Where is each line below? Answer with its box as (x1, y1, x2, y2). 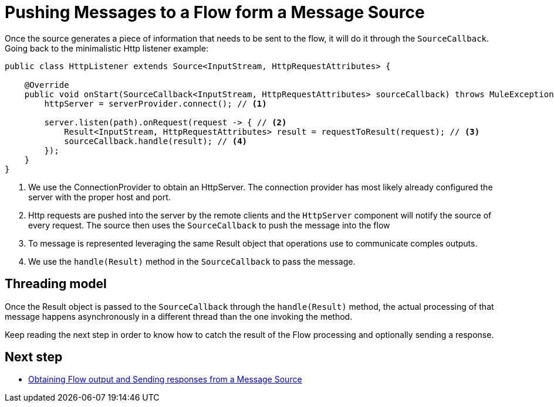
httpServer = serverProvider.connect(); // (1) (44, 98, 267, 108)
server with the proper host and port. (28, 191, 171, 202)
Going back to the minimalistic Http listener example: (5, 43, 208, 53)
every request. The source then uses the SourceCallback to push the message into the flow (28, 220, 390, 230)
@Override (24, 80, 69, 90)
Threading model (5, 276, 107, 292)
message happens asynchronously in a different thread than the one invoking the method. (5, 311, 353, 322)
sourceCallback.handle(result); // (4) (64, 136, 248, 146)
